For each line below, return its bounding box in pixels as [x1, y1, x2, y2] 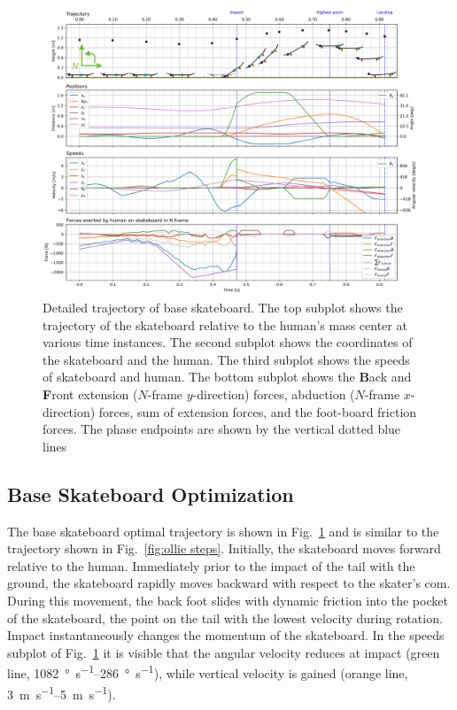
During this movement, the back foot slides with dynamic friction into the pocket [7, 590, 448, 609]
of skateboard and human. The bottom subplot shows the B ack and [43, 367, 412, 386]
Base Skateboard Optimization [7, 480, 294, 507]
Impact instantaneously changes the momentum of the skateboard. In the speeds [7, 626, 445, 644]
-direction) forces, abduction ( [192, 385, 355, 404]
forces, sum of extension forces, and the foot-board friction [98, 402, 417, 421]
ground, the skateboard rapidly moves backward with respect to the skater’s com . [7, 574, 451, 592]
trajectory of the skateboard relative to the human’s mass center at [43, 315, 407, 334]
